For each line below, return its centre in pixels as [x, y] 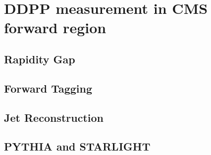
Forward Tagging [48, 88]
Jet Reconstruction [54, 117]
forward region [55, 27]
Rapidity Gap [40, 59]
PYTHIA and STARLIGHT [77, 146]
